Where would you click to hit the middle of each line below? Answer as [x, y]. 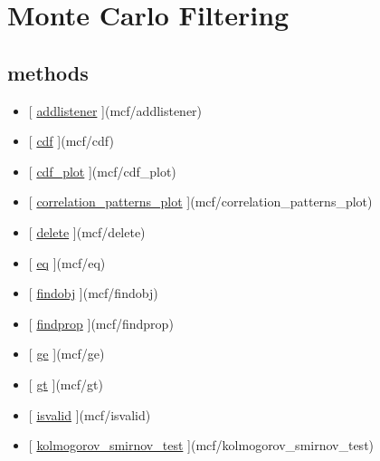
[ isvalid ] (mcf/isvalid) [90, 414]
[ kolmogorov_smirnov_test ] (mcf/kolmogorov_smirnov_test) [201, 445]
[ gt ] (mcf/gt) [66, 384]
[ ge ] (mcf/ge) [66, 354]
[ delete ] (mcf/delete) [87, 231]
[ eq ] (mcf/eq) [67, 262]
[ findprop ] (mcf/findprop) [101, 323]
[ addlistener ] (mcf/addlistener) [115, 110]
